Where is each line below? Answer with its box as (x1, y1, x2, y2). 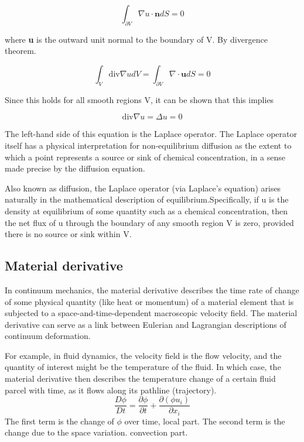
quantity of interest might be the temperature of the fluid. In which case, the (5, 361, 281, 373)
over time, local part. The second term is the (124, 414, 285, 427)
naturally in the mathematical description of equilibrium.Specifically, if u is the (5, 193, 289, 205)
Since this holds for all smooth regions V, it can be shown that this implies (5, 93, 274, 105)
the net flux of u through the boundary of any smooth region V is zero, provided (5, 216, 294, 228)
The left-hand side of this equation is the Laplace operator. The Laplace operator (5, 128, 297, 140)
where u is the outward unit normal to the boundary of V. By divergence (5, 33, 268, 45)
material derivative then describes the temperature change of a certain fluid (5, 372, 276, 385)
